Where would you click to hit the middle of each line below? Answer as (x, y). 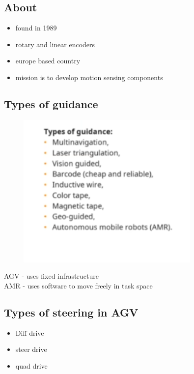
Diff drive (30, 332)
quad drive (31, 365)
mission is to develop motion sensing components (89, 77)
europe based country (48, 61)
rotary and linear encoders (55, 44)
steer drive (31, 349)
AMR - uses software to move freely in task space (78, 285)
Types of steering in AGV (71, 312)
